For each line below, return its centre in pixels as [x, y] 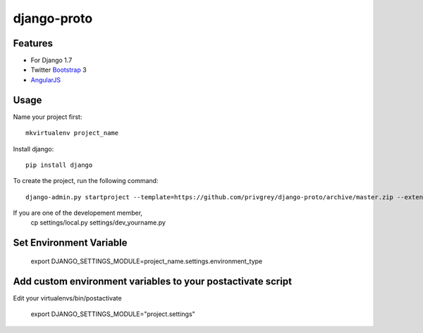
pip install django [59, 165]
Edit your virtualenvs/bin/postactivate [68, 298]
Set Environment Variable [70, 243]
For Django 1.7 [51, 61]
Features [33, 43]
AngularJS [46, 80]
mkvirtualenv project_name [72, 133]
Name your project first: [48, 117]
